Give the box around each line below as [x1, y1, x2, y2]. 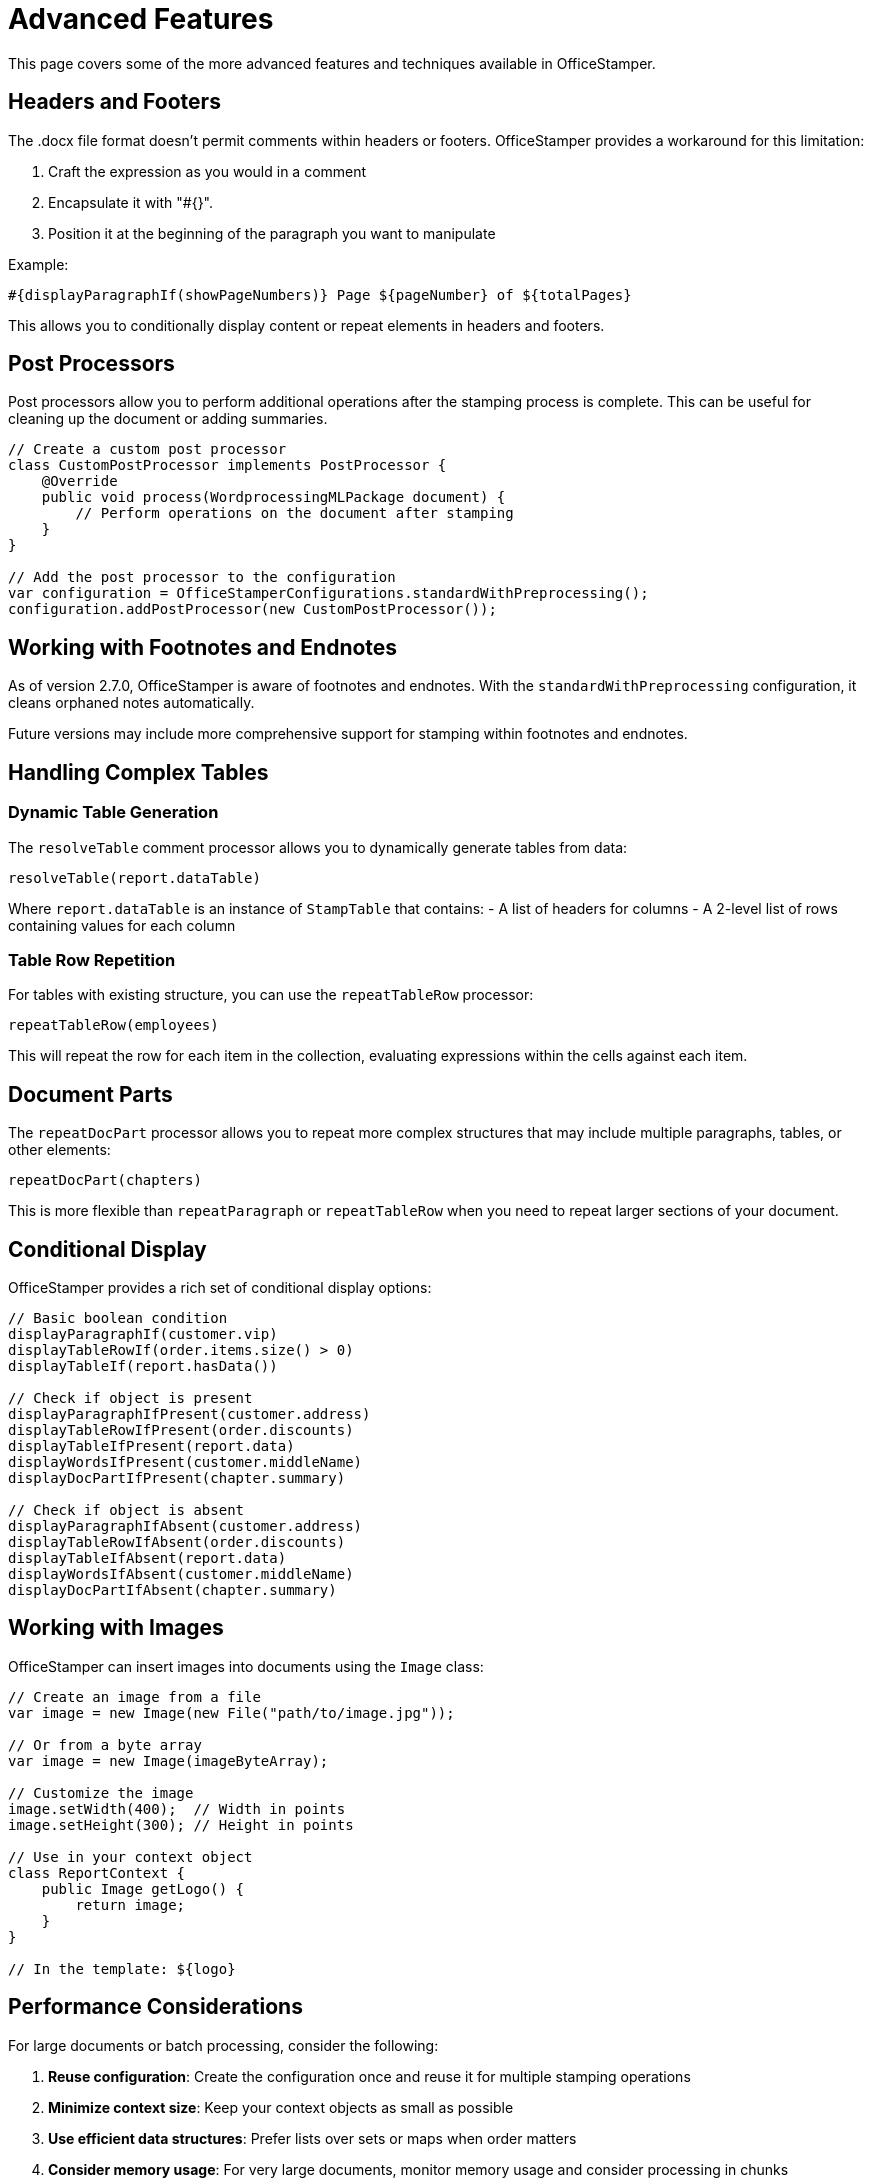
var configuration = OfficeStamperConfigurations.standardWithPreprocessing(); [8, 585, 649, 602]
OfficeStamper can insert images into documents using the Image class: [8, 1657, 484, 1675]
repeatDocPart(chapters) [8, 1172, 202, 1189]
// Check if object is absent [8, 1501, 245, 1518]
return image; [75, 1896, 186, 1913]
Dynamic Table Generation [8, 802, 219, 823]
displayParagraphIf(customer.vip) [8, 1325, 278, 1342]
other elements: [8, 1141, 111, 1159]
